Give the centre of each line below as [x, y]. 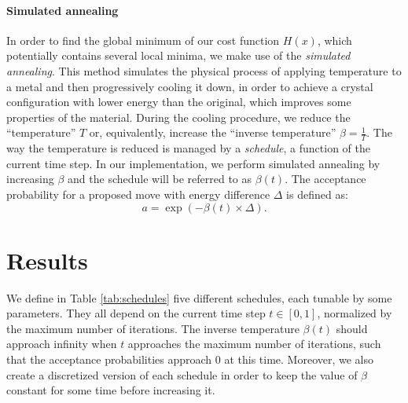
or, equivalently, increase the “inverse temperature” [213, 132]
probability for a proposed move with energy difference [138, 194]
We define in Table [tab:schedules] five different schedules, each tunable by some [199, 297]
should [352, 328]
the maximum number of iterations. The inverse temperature [153, 328]
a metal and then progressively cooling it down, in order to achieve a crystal [190, 86]
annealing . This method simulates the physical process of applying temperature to [204, 70]
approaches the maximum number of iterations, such [254, 344]
